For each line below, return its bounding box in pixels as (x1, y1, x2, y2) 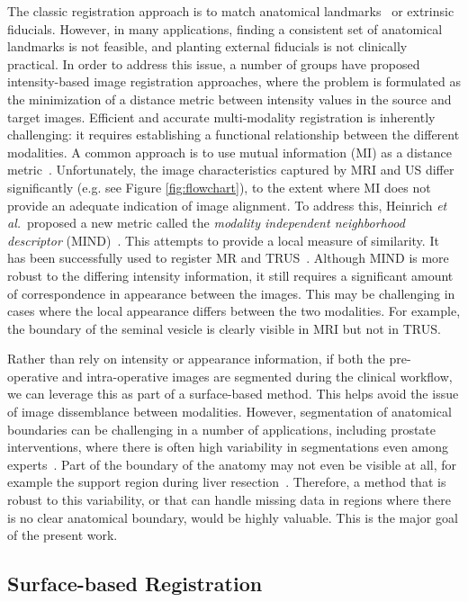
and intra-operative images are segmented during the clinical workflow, (62, 366, 453, 385)
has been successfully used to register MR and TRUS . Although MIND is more (7, 248, 449, 267)
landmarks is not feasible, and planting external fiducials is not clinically (7, 37, 408, 56)
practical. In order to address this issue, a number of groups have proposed (7, 54, 420, 73)
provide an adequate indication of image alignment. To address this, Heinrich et (7, 195, 447, 214)
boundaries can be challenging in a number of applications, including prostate (7, 419, 436, 438)
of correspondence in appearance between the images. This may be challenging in (7, 283, 455, 302)
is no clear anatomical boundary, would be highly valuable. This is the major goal (7, 508, 458, 526)
